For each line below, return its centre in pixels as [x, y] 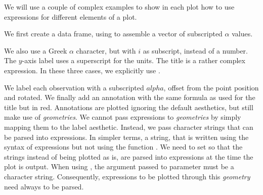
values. [242, 34]
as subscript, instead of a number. [195, 50]
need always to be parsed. [44, 186]
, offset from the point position [211, 87]
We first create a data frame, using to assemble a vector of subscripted [113, 34]
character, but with [106, 50]
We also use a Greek [36, 50]
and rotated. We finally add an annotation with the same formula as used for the [130, 97]
